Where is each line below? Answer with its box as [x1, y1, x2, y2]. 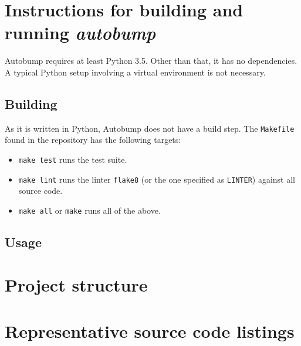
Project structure [5, 273, 148, 297]
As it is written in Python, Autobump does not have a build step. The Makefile [5, 122, 295, 134]
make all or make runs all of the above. [18, 204, 161, 216]
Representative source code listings [5, 318, 295, 342]
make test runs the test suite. [18, 153, 127, 165]
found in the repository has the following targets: [5, 133, 181, 146]
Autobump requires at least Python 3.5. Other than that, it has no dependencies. [5, 54, 297, 67]
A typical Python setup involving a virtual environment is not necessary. [5, 66, 266, 78]
